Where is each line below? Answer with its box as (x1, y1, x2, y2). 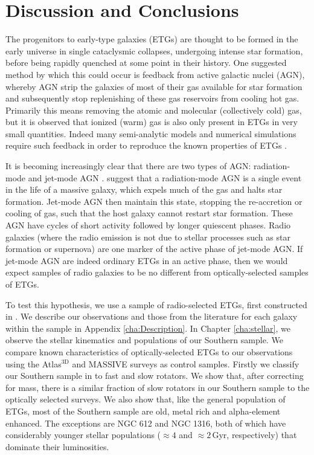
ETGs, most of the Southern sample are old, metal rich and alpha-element (5, 404, 281, 417)
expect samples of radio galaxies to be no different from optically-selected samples (5, 266, 309, 279)
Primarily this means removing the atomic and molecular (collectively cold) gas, (5, 103, 302, 116)
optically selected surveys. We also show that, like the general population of (5, 393, 286, 405)
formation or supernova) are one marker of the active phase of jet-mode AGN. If (5, 242, 303, 255)
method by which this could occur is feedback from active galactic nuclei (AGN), (5, 68, 305, 80)
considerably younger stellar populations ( (5, 428, 161, 441)
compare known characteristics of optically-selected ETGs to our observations (5, 345, 293, 358)
